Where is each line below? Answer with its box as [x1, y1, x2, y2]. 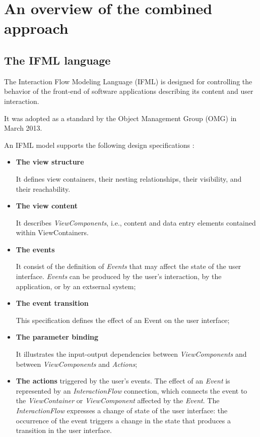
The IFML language [4, 52, 111, 68]
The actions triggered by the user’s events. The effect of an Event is [16, 375, 230, 386]
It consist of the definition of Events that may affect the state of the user [16, 261, 241, 271]
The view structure [16, 156, 84, 167]
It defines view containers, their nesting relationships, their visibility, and [16, 173, 242, 184]
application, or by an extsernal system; [16, 281, 136, 291]
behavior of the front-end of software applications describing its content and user [4, 86, 253, 96]
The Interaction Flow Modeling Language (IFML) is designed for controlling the [4, 76, 252, 86]
